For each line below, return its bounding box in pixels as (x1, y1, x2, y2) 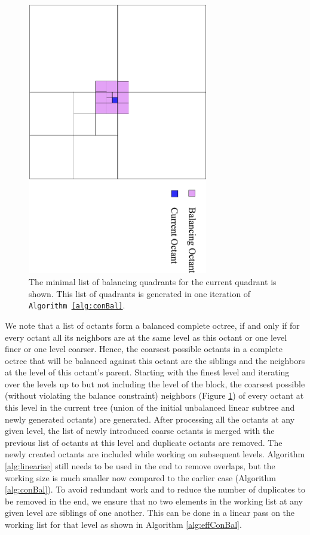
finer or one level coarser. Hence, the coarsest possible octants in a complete (5, 343, 283, 355)
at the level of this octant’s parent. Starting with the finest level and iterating (5, 366, 290, 378)
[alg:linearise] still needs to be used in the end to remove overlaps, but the (5, 460, 275, 472)
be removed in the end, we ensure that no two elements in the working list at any (5, 494, 303, 507)
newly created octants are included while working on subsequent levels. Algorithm (5, 448, 305, 460)
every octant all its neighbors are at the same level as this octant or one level (5, 331, 287, 343)
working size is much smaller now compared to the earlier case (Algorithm (5, 471, 276, 484)
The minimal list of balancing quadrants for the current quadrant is (29, 276, 277, 288)
